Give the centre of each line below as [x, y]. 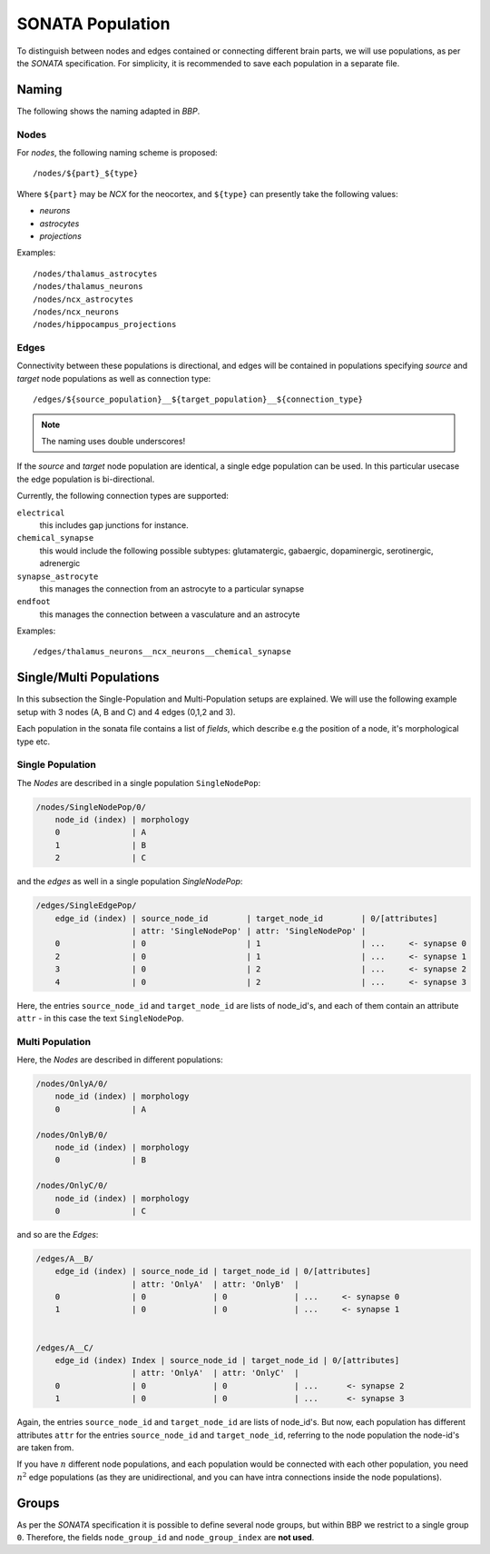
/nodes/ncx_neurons [76, 312]
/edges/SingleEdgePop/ [86, 906]
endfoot [34, 602]
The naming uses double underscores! [113, 441]
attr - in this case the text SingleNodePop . [101, 1018]
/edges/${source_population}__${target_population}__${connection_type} [198, 399]
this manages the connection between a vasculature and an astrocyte [170, 614]
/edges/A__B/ [65, 1258]
